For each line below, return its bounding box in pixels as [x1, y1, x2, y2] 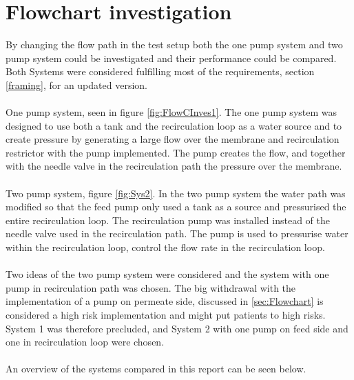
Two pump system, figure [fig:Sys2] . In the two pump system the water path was [6, 186, 346, 200]
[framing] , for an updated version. [6, 77, 147, 92]
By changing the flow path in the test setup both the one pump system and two [6, 37, 343, 52]
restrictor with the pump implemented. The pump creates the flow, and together [6, 145, 346, 159]
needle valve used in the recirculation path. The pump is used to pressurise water [6, 226, 348, 241]
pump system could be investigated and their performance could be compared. [6, 50, 337, 65]
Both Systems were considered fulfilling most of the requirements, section [6, 64, 315, 79]
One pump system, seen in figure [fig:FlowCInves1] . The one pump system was [6, 105, 337, 119]
